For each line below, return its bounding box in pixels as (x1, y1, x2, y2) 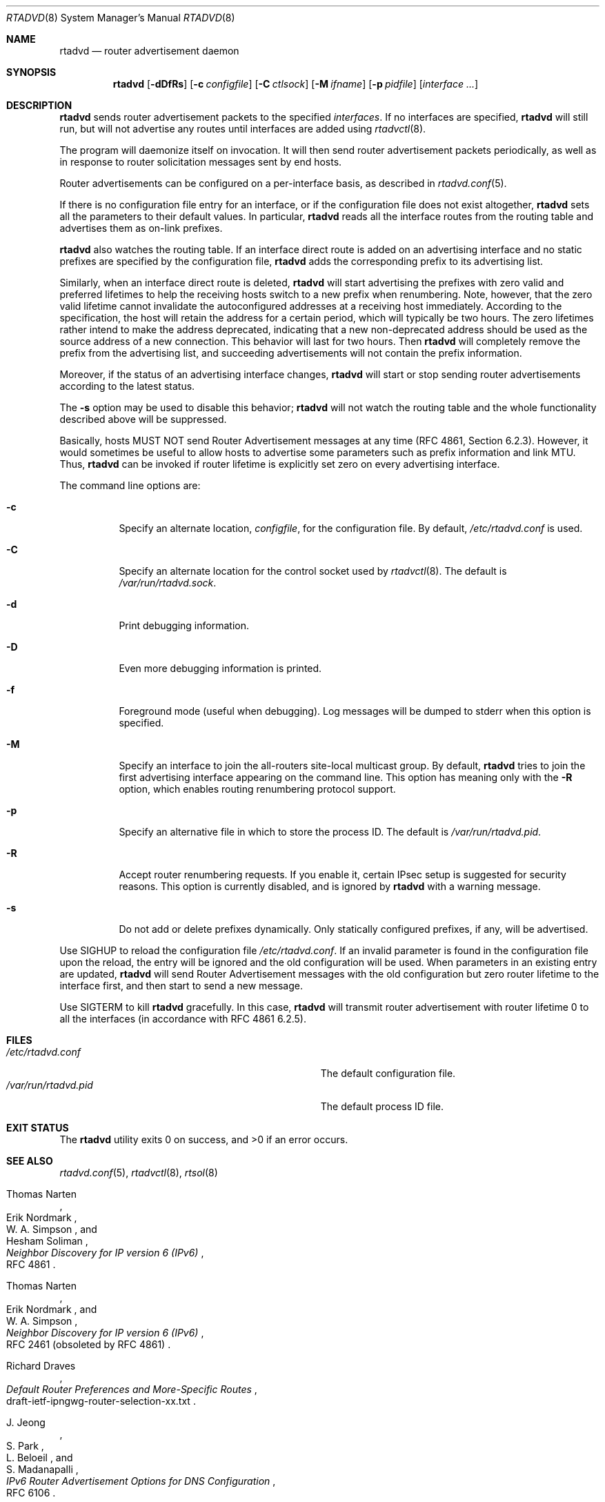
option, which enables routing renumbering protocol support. (119, 783, 396, 795)
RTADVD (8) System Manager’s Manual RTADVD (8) (6, 12, 235, 23)
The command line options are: (59, 480, 201, 491)
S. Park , (6, 1440, 44, 1452)
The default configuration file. (320, 1067, 456, 1079)
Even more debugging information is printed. (119, 662, 322, 674)
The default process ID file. (320, 1100, 444, 1112)
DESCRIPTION (6, 99, 72, 111)
